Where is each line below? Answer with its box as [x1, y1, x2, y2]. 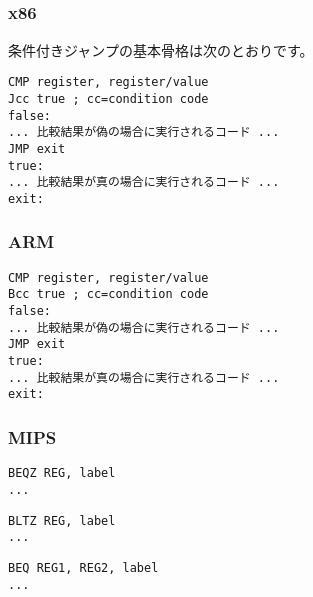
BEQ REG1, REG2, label [8, 560, 159, 575]
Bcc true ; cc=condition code [8, 287, 209, 302]
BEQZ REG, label [8, 466, 116, 481]
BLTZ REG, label [8, 513, 116, 528]
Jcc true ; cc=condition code [8, 91, 209, 106]
